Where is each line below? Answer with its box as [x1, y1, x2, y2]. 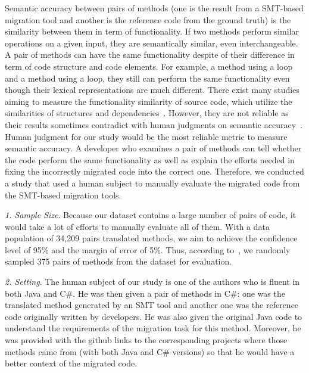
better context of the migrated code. [5, 357, 138, 369]
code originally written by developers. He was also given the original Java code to [5, 310, 302, 322]
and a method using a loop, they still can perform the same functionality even [5, 72, 290, 84]
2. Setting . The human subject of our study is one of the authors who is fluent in [5, 275, 300, 288]
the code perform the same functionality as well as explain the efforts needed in [5, 153, 295, 166]
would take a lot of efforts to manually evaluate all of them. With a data [5, 220, 270, 232]
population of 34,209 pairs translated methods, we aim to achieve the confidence [5, 232, 298, 244]
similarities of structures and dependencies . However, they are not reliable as [5, 107, 289, 119]
